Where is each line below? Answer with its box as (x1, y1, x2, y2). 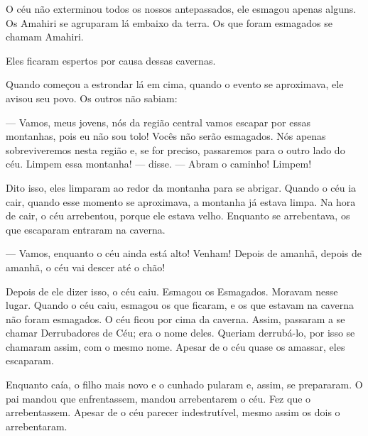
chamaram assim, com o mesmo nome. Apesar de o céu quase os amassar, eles (6, 339, 345, 354)
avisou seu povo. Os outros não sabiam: (6, 90, 178, 105)
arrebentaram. (6, 418, 67, 433)
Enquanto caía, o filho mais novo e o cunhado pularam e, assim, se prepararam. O (6, 377, 363, 392)
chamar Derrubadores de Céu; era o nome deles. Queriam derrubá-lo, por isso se (6, 325, 355, 340)
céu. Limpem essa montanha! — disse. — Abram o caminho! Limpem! (6, 156, 312, 171)
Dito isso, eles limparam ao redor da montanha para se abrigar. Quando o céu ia (6, 180, 357, 195)
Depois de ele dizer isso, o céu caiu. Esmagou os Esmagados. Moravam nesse (6, 283, 338, 298)
